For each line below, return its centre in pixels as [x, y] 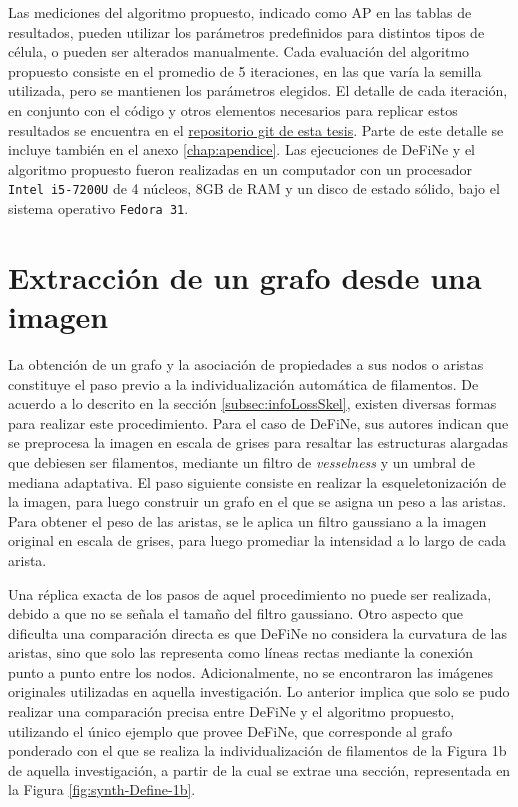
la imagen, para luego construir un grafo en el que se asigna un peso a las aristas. [257, 501]
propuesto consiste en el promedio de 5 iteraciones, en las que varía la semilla [245, 70]
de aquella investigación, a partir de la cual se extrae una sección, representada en [259, 769]
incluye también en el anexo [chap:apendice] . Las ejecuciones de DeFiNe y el [241, 149]
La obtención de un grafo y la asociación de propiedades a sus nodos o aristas [246, 363]
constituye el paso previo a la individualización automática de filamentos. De [243, 383]
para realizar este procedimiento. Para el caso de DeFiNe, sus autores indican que [258, 422]
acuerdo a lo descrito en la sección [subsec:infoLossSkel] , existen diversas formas [252, 403]
